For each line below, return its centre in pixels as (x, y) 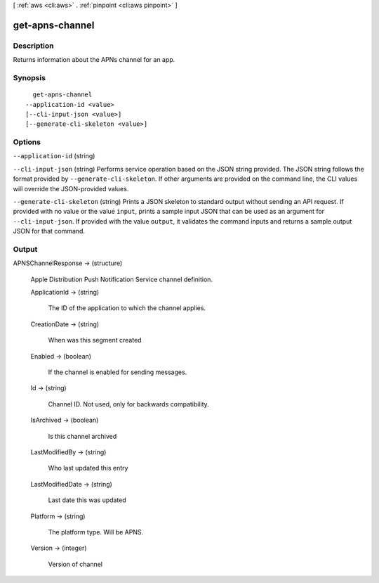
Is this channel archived (82, 436)
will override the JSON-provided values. (71, 188)
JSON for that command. (49, 231)
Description (33, 46)
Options (27, 142)
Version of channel (75, 564)
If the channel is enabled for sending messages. (118, 372)
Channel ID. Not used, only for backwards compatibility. (129, 404)
